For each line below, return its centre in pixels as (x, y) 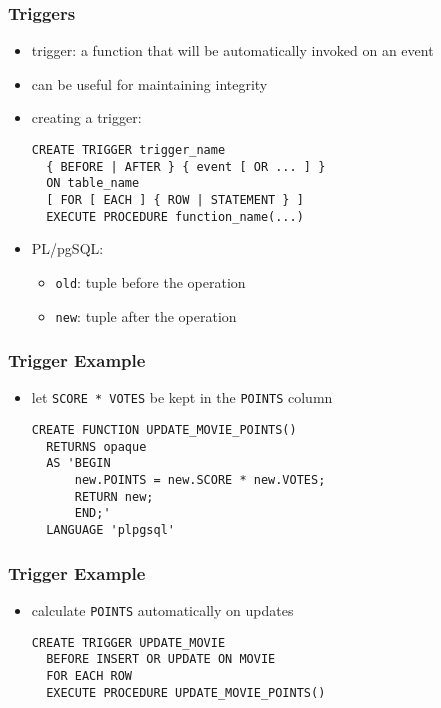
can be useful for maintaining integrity (149, 83)
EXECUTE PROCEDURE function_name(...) (175, 216)
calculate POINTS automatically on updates (162, 609)
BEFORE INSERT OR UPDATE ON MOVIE (161, 659)
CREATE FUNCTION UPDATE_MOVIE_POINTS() (164, 430)
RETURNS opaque (96, 446)
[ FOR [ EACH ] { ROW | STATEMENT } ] (175, 199)
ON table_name (93, 183)
